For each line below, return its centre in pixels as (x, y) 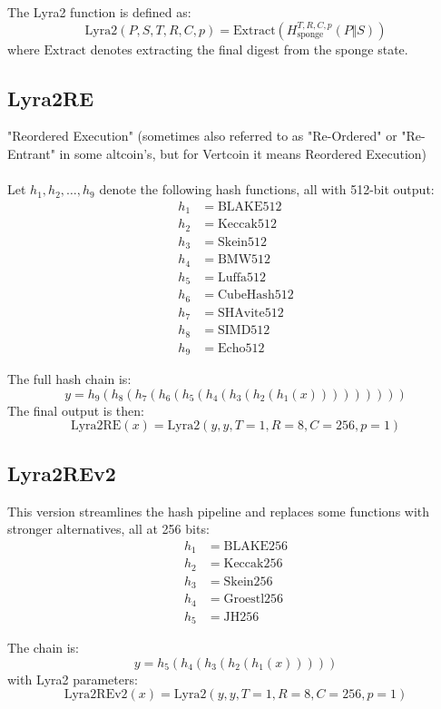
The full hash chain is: (69, 379)
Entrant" (31, 153)
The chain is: (44, 648)
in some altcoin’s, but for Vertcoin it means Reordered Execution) (243, 153)
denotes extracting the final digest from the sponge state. (249, 49)
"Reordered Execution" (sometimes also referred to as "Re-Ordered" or (202, 136)
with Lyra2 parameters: (73, 679)
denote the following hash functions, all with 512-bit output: (267, 189)
